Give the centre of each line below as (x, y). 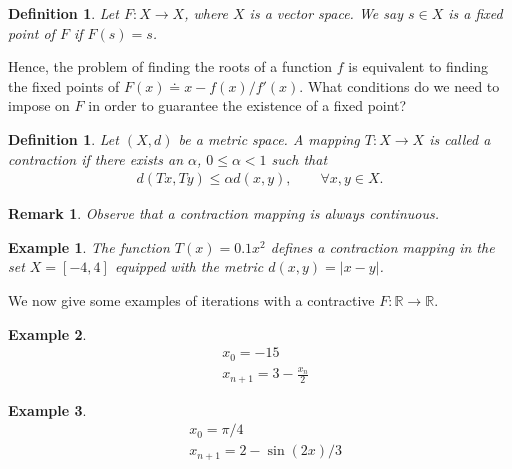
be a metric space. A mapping (269, 138)
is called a (460, 138)
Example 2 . (47, 333)
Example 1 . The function (89, 246)
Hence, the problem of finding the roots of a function (170, 66)
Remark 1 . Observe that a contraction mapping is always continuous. (223, 213)
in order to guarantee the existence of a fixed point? (247, 105)
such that (299, 158)
